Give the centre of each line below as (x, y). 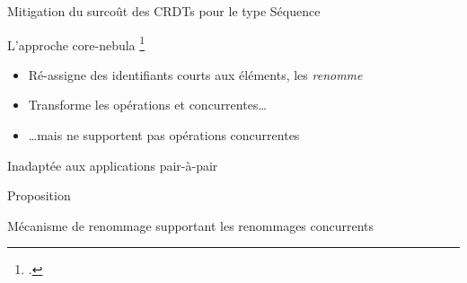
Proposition (39, 195)
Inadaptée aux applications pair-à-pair (113, 165)
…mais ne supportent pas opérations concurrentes (164, 135)
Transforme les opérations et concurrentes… (147, 105)
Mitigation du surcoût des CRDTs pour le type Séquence (164, 11)
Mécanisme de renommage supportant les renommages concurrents (191, 225)
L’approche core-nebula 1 (76, 43)
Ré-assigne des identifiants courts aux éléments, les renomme (195, 74)
